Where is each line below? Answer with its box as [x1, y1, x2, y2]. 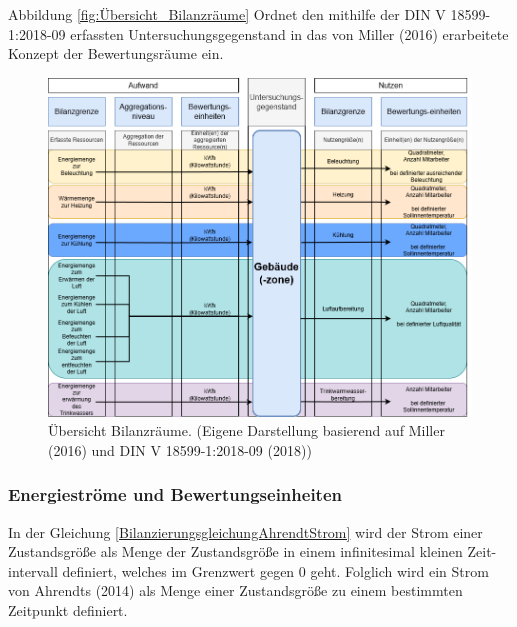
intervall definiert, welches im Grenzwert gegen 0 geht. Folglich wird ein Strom [8, 560, 489, 581]
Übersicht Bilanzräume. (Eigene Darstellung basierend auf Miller [48, 420, 445, 441]
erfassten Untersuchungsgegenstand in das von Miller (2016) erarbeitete [70, 23, 509, 44]
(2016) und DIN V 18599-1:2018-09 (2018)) [48, 439, 312, 460]
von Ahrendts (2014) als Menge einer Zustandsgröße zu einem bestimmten [8, 580, 463, 601]
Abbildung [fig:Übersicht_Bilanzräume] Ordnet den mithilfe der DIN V [8, 4, 446, 24]
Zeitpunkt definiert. [8, 599, 128, 620]
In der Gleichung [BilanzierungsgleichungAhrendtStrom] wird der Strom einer [8, 521, 483, 542]
